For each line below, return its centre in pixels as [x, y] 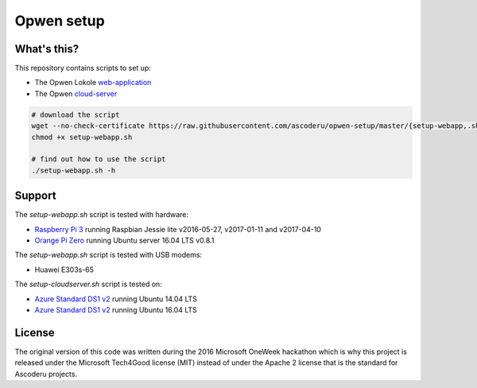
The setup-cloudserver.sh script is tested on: [88, 284]
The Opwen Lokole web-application [93, 83]
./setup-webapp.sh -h [74, 170]
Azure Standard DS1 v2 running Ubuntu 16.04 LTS [116, 310]
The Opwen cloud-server [76, 93]
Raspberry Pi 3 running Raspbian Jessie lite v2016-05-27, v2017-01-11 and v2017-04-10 [178, 229]
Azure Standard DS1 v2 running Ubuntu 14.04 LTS [116, 299]
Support [35, 196]
